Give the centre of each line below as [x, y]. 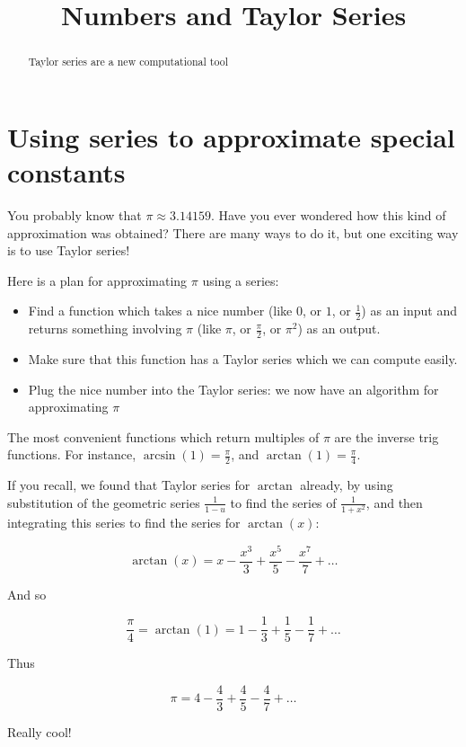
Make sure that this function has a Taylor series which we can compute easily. [243, 358]
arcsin [159, 456]
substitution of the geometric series [104, 502]
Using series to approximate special [231, 136]
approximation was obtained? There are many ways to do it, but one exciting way [233, 232]
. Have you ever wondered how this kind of [328, 214]
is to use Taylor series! [69, 250]
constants [66, 172]
